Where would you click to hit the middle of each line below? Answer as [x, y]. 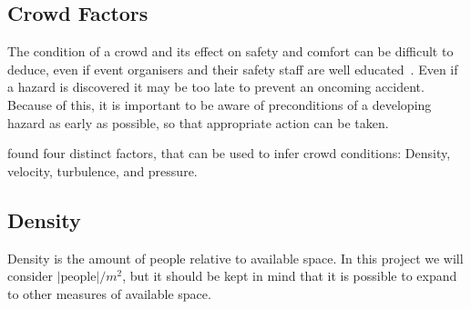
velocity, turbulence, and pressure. [102, 170]
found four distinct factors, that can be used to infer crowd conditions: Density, [229, 153]
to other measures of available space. [109, 293]
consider [30, 276]
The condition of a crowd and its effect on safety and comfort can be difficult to [230, 51]
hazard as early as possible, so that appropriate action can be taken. [198, 122]
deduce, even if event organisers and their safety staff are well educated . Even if [233, 69]
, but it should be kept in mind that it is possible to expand [290, 276]
